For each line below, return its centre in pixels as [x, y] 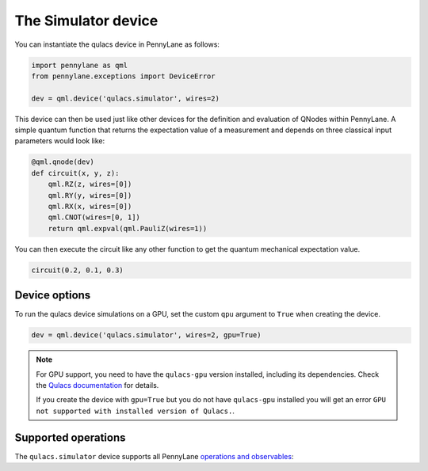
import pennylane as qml [80, 65]
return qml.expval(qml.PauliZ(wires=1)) [128, 228]
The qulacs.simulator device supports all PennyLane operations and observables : [154, 456]
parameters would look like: [60, 141]
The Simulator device [86, 21]
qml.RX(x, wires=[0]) [90, 207]
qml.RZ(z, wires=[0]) [90, 184]
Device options [53, 296]
